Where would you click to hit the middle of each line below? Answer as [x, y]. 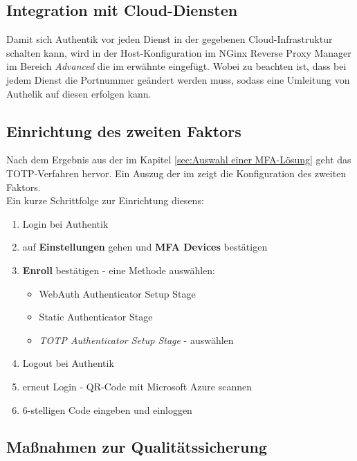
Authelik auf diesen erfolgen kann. [79, 93]
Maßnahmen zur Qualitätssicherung [137, 447]
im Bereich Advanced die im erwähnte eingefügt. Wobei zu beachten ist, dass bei [176, 66]
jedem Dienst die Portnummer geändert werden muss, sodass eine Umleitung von [178, 79]
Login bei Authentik [65, 223]
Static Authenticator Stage [96, 317]
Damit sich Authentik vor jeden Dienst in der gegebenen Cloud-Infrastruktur [170, 39]
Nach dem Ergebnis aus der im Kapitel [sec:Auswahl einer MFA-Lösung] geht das [179, 160]
